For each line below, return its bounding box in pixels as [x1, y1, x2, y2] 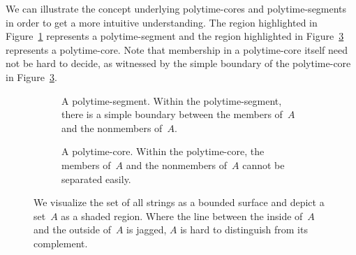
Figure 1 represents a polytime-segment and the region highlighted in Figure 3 [6, 29, 344, 43]
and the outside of [34, 222, 111, 237]
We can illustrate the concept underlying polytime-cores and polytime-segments [6, 1, 347, 15]
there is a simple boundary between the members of [61, 107, 283, 122]
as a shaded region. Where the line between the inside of [61, 208, 303, 223]
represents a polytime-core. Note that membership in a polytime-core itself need [6, 42, 348, 57]
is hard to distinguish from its [180, 222, 308, 237]
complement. [34, 235, 88, 250]
